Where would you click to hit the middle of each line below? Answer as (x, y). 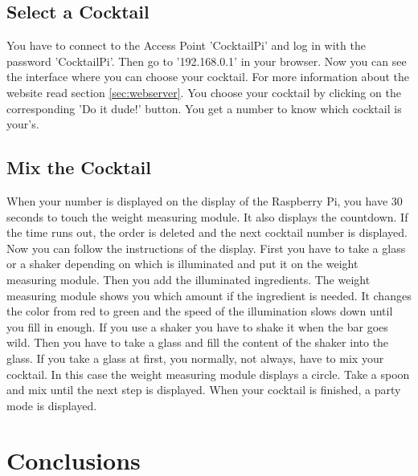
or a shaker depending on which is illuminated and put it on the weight (182, 264)
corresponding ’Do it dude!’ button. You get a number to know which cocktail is (204, 108)
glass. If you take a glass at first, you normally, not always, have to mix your (195, 358)
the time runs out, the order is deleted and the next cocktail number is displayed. (207, 232)
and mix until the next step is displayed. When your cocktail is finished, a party (204, 390)
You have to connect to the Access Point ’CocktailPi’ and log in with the (186, 45)
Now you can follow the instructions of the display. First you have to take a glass (206, 248)
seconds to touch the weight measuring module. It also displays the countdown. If (207, 216)
